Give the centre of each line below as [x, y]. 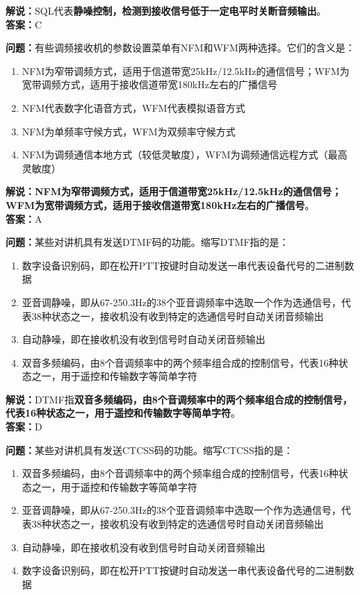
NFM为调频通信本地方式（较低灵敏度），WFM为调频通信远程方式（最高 [185, 154]
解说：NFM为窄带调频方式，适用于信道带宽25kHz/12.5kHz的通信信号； [174, 191]
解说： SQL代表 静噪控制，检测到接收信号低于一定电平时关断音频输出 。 [166, 10]
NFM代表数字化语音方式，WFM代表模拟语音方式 [133, 107]
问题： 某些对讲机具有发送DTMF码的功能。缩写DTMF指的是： [147, 242]
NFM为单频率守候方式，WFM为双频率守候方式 [129, 131]
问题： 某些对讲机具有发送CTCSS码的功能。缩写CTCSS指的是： [149, 450]
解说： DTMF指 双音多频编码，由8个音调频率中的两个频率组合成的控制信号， [179, 399]
